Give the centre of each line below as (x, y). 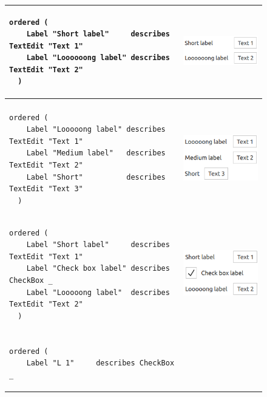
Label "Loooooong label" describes (98, 58)
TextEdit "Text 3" (46, 189)
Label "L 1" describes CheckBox (100, 363)
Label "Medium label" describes (96, 153)
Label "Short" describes (96, 177)
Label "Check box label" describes (98, 269)
